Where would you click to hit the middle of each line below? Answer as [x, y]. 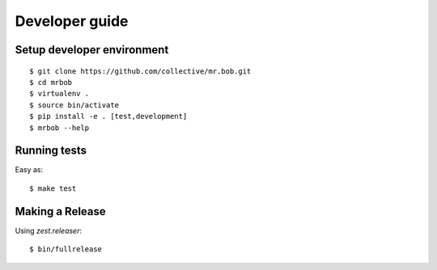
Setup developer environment [92, 50]
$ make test [53, 188]
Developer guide [72, 21]
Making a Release [61, 211]
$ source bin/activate [74, 105]
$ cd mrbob [51, 82]
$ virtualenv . [59, 94]
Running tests [51, 151]
